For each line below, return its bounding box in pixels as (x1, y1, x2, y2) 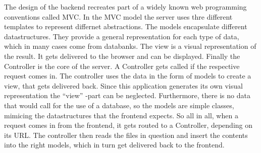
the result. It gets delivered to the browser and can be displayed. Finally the (4, 50, 240, 61)
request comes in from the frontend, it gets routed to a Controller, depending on (4, 120, 253, 130)
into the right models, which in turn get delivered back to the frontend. (4, 139, 225, 150)
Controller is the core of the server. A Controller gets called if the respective (4, 60, 240, 71)
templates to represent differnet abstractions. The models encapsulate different (4, 21, 247, 32)
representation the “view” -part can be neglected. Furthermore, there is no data (4, 90, 250, 101)
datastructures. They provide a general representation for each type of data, (4, 31, 239, 41)
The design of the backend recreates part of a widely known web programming (4, 2, 247, 12)
